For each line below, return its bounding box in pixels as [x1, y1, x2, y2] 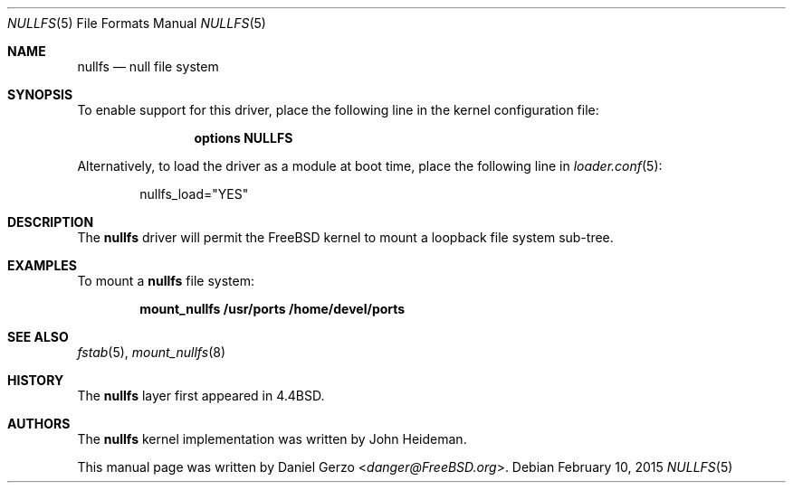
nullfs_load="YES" [139, 186, 249, 202]
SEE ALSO [7, 329, 69, 344]
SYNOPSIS [7, 87, 73, 102]
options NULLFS [194, 130, 293, 146]
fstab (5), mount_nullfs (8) [77, 344, 226, 360]
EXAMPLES [7, 258, 77, 273]
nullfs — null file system [77, 59, 219, 74]
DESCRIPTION [7, 214, 94, 230]
